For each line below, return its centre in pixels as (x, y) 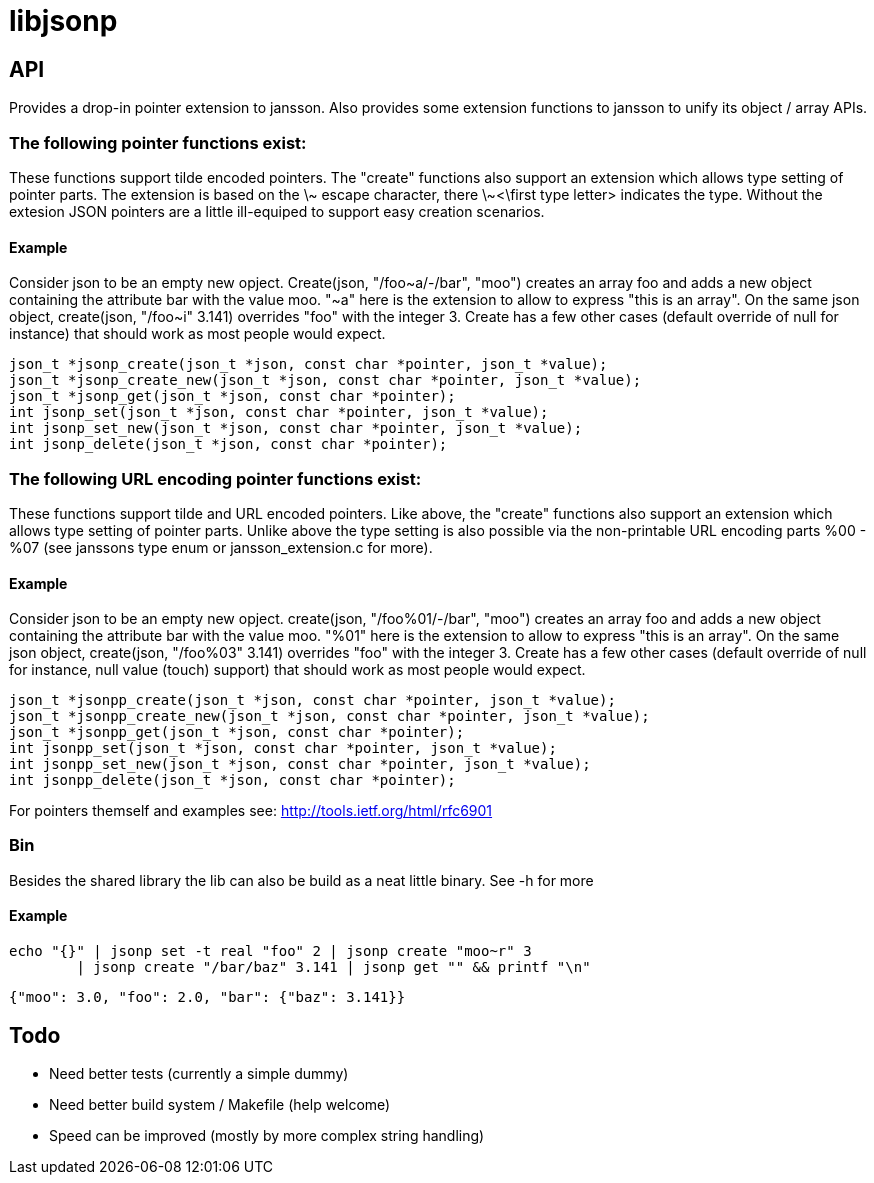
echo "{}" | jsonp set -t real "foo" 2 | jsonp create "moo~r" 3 (270, 951)
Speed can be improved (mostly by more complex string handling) (267, 1135)
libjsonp (63, 21)
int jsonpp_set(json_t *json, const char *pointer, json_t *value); (283, 748)
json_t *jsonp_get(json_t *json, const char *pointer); (232, 396)
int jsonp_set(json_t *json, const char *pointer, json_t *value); (279, 412)
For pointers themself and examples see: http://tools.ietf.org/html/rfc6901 (251, 811)
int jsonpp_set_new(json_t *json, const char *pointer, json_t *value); (300, 764)
